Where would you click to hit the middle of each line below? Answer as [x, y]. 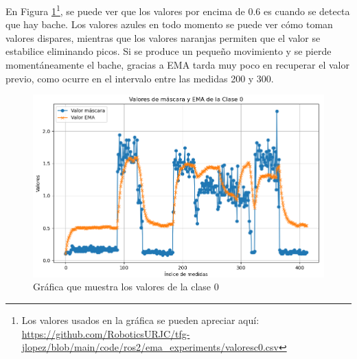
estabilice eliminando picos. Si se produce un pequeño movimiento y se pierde [169, 51]
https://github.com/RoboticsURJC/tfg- [106, 333]
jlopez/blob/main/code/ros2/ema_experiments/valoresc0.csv [150, 347]
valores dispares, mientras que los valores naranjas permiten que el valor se [163, 37]
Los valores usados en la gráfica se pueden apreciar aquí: [140, 320]
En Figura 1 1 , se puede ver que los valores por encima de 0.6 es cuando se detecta [178, 10]
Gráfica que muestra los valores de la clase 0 [126, 287]
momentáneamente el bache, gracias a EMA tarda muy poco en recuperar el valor [177, 65]
